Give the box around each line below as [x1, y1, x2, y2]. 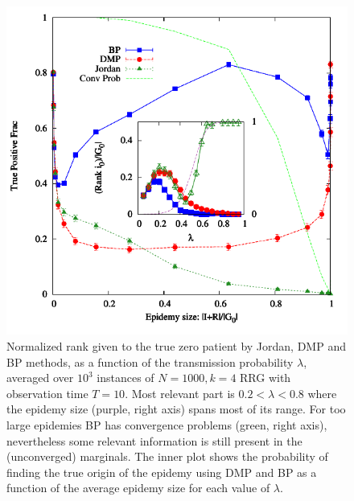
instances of [97, 369, 154, 386]
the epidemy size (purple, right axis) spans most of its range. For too [6, 400, 346, 417]
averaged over [6, 369, 74, 386]
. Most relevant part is [125, 384, 235, 401]
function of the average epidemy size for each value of [6, 479, 270, 496]
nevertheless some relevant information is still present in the [6, 432, 303, 449]
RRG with [240, 369, 291, 386]
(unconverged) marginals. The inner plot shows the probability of [6, 448, 328, 465]
